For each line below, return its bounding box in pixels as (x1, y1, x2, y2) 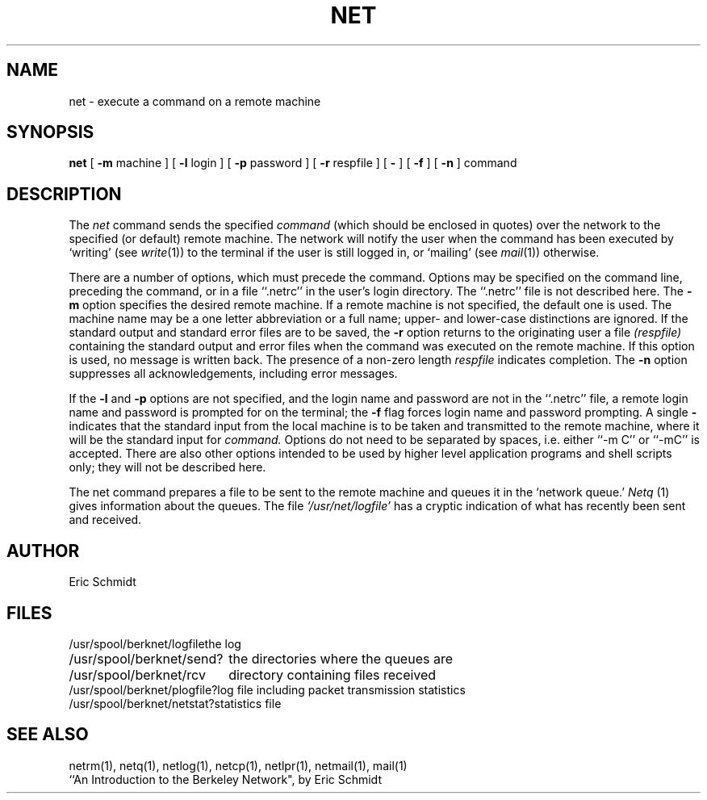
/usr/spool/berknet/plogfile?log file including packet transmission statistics (69, 682, 466, 697)
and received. (69, 513, 142, 527)
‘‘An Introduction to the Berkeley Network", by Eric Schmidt (69, 772, 382, 786)
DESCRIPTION (6, 183, 122, 204)
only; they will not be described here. (69, 460, 266, 475)
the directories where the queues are (228, 650, 453, 667)
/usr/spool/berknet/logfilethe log (69, 636, 241, 651)
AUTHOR (6, 540, 80, 561)
